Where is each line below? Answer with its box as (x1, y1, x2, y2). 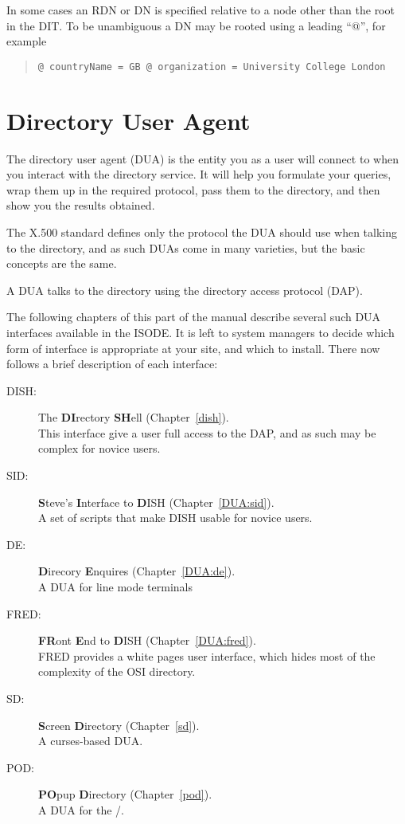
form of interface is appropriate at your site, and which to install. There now (6, 339, 380, 356)
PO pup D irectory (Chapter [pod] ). (38, 786, 212, 802)
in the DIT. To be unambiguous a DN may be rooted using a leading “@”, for (6, 17, 386, 33)
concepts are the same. (6, 255, 117, 272)
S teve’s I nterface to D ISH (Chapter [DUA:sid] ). (38, 493, 275, 510)
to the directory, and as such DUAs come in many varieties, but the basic (6, 239, 365, 256)
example (6, 33, 47, 49)
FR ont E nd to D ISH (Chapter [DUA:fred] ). (38, 632, 256, 649)
